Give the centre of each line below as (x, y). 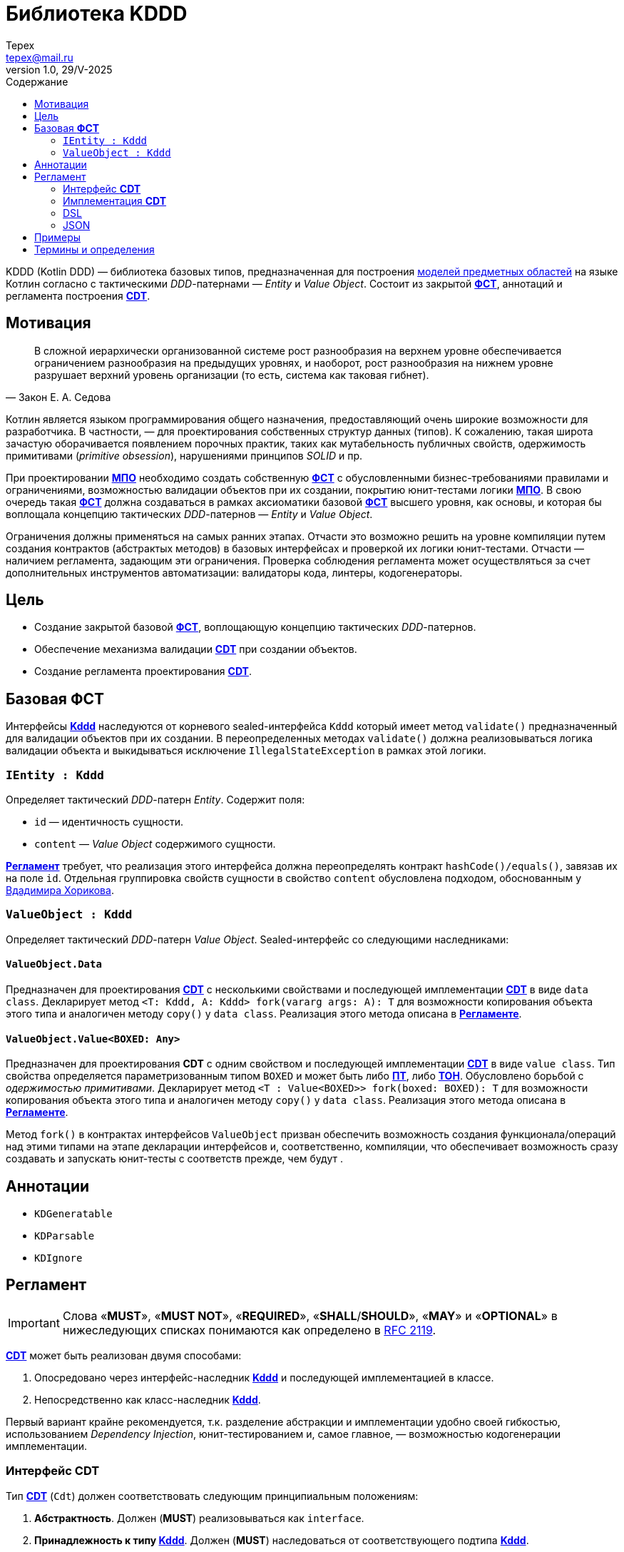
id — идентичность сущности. (109, 822)
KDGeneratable (73, 1214)
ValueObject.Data (54, 964)
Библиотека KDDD (97, 14)
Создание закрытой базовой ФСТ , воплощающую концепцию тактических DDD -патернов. (255, 627)
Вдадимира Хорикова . (60, 891)
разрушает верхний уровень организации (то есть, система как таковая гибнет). (232, 375)
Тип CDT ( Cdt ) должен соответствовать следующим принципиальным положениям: (212, 1496)
